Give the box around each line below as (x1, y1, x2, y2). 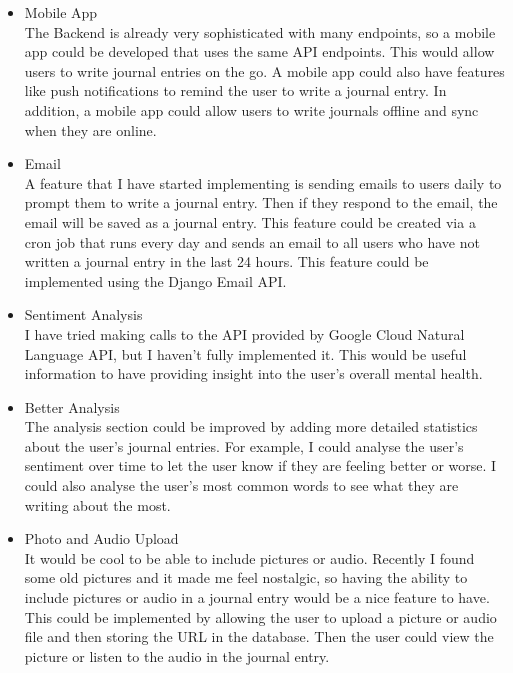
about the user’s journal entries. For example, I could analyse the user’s (24, 435, 464, 456)
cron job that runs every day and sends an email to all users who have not (24, 231, 480, 252)
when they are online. (24, 119, 157, 140)
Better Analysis (24, 396, 120, 417)
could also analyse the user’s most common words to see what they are (24, 475, 459, 496)
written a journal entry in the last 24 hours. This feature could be (24, 251, 429, 272)
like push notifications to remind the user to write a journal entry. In (24, 80, 447, 101)
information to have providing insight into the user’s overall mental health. (24, 363, 483, 384)
